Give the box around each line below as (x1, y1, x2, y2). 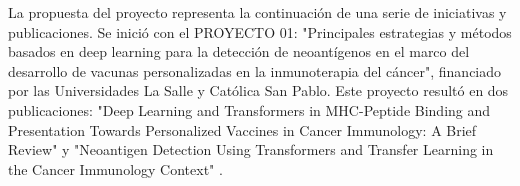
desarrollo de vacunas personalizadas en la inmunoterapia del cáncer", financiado (8, 60, 502, 81)
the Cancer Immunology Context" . (8, 158, 223, 179)
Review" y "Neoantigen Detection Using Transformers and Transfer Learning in (8, 139, 494, 160)
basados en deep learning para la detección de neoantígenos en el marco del (8, 41, 470, 62)
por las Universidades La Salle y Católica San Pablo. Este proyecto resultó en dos (8, 80, 509, 101)
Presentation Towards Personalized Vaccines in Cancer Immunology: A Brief (8, 119, 477, 140)
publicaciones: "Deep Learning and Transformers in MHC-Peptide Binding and (8, 99, 491, 120)
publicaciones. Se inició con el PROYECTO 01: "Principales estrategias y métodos (8, 21, 512, 42)
